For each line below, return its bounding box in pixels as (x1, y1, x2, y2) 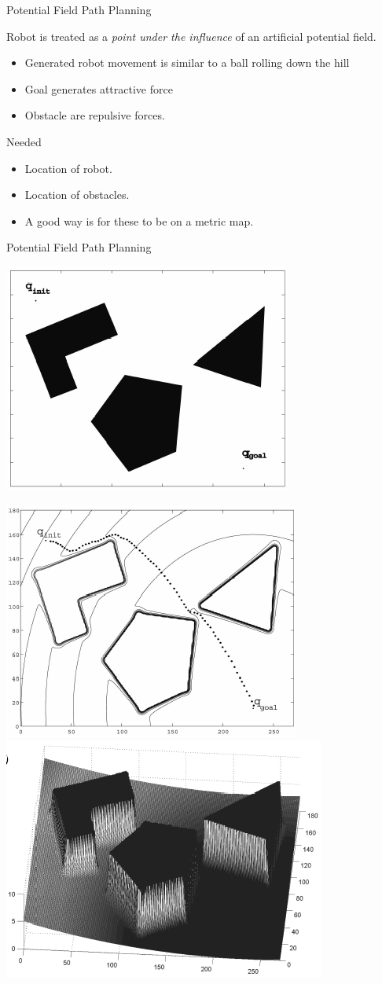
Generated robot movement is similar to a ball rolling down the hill (24, 54, 350, 71)
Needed (6, 133, 42, 149)
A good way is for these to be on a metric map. (24, 212, 254, 229)
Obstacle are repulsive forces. (24, 107, 165, 123)
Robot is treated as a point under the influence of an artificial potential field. (6, 28, 376, 44)
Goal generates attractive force (24, 80, 173, 97)
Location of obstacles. (24, 186, 130, 203)
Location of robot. (24, 160, 112, 176)
